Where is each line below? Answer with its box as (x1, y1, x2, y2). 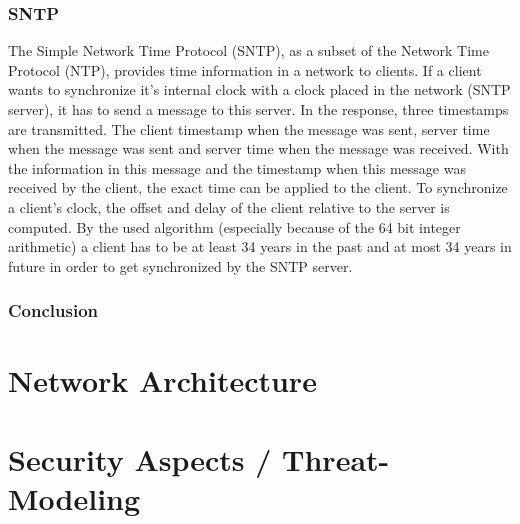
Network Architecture (8, 360, 317, 401)
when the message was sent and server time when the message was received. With (8, 138, 509, 159)
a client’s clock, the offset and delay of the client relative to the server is (8, 196, 450, 217)
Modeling (8, 477, 141, 518)
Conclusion (8, 298, 98, 323)
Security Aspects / (8, 438, 272, 479)
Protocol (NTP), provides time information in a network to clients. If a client (8, 59, 482, 80)
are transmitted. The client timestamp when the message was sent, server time (8, 118, 490, 139)
